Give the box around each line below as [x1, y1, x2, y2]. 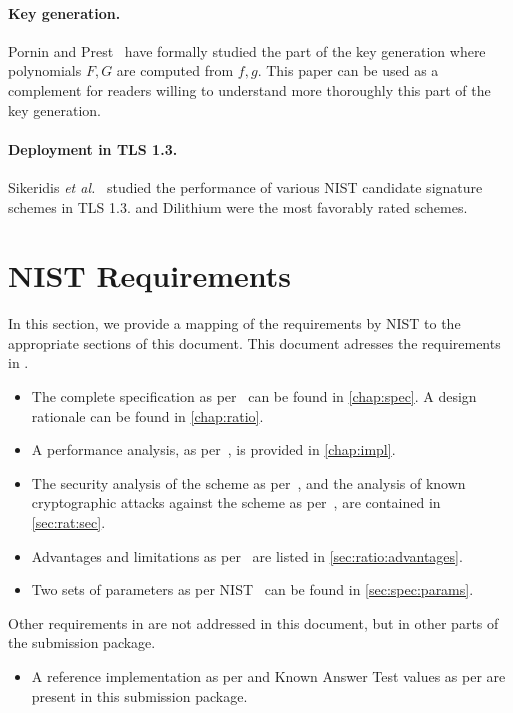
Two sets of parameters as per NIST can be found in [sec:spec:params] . [31, 579, 474, 600]
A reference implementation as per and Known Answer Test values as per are [31, 666, 506, 686]
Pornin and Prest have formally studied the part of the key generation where [8, 40, 486, 61]
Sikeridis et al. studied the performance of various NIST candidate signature [8, 176, 483, 197]
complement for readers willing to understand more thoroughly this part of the [8, 79, 491, 100]
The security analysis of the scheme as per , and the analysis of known [31, 472, 466, 493]
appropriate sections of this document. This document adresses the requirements [8, 332, 501, 353]
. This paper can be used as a [257, 60, 439, 81]
